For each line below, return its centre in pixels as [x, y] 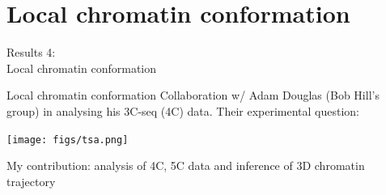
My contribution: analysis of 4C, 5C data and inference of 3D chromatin [186, 165]
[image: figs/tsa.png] [68, 140]
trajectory [31, 181]
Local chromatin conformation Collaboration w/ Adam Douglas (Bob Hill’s [193, 95]
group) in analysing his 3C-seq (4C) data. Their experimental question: [183, 110]
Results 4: [31, 52]
